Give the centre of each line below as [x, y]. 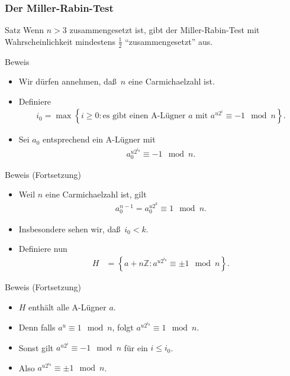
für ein [136, 347]
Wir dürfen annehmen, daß [67, 81]
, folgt [123, 327]
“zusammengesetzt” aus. [169, 41]
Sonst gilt [36, 347]
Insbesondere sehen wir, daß [70, 228]
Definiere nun [43, 249]
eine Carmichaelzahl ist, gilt [96, 194]
